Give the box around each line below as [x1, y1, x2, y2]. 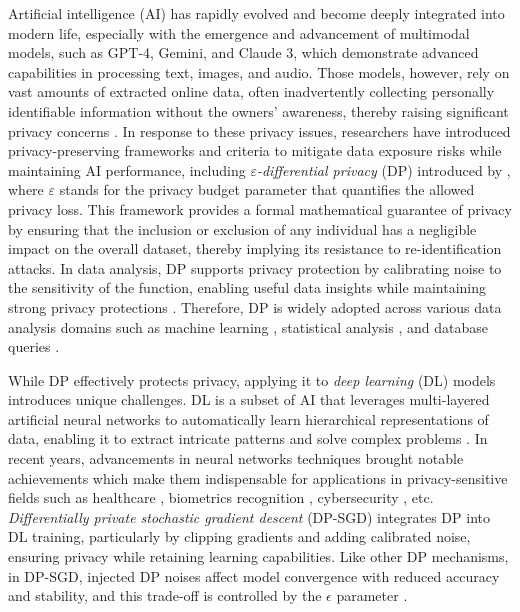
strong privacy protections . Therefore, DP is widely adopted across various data [8, 296, 502, 317]
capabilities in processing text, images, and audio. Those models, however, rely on [8, 61, 510, 82]
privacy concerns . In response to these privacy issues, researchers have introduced [8, 120, 511, 141]
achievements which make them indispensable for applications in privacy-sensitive [8, 467, 508, 488]
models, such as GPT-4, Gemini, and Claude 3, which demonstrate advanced [8, 42, 479, 63]
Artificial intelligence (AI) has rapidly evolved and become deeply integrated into [8, 3, 505, 23]
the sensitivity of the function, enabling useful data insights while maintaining [8, 277, 487, 298]
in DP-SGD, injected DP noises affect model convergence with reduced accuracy [8, 565, 500, 586]
